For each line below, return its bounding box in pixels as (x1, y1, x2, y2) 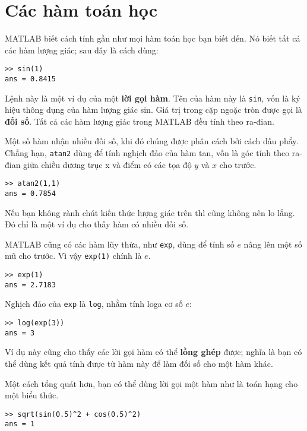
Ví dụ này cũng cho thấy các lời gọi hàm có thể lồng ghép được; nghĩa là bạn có (5, 346, 302, 358)
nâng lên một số (243, 237, 302, 250)
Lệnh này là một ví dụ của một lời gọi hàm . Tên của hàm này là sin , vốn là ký (5, 91, 300, 104)
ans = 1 (5, 420, 35, 429)
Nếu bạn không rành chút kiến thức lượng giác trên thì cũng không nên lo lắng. (5, 206, 295, 218)
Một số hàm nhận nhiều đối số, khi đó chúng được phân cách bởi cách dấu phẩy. (5, 135, 299, 147)
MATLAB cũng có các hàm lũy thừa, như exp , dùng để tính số (5, 237, 235, 250)
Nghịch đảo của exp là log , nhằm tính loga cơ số (5, 297, 183, 310)
